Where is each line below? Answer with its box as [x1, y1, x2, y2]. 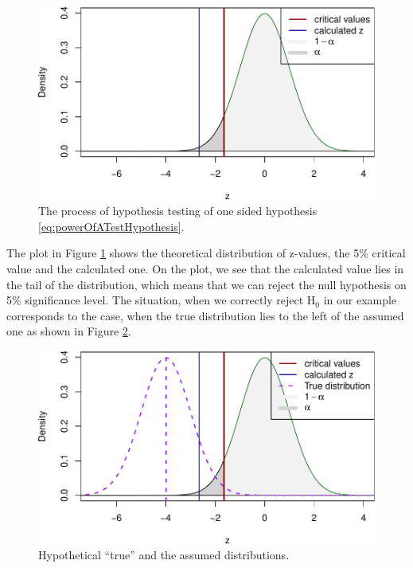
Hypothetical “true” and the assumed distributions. [38, 546, 290, 563]
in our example [323, 292, 397, 308]
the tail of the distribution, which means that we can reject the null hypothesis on [6, 276, 407, 292]
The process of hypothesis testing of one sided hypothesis [38, 202, 318, 219]
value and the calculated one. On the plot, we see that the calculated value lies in [6, 260, 404, 276]
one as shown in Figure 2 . [6, 323, 131, 339]
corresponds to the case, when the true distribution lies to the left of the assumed [6, 307, 404, 323]
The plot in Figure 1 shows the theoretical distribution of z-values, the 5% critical [6, 245, 406, 261]
